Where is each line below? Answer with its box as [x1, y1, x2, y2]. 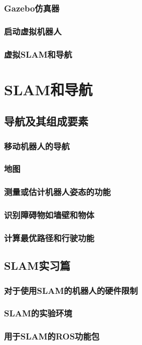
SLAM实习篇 [4, 258, 71, 273]
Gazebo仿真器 [4, 2, 60, 14]
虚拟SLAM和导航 [4, 48, 72, 60]
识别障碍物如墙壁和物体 [4, 209, 94, 221]
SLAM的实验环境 [4, 307, 72, 319]
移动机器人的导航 [4, 139, 70, 152]
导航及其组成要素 [4, 113, 88, 129]
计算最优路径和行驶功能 [4, 231, 94, 244]
